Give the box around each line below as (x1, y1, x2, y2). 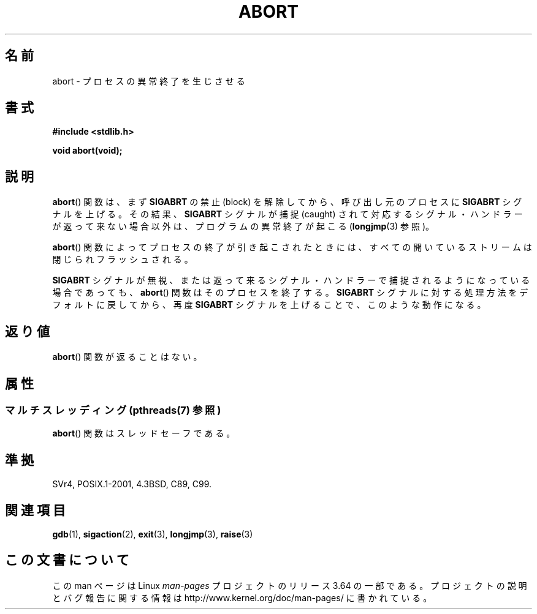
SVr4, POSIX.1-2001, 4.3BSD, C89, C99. (52, 479, 212, 490)
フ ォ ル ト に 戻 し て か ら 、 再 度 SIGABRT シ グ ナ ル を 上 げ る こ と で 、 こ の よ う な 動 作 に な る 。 (52, 299, 486, 310)
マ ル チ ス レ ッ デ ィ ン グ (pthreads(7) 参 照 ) (5, 403, 221, 416)
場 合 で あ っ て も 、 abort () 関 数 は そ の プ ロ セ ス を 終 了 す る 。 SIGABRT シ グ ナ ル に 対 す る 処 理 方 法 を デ (52, 287, 528, 298)
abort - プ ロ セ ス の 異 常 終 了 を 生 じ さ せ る (52, 75, 245, 86)
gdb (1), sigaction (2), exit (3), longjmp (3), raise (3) (52, 529, 253, 540)
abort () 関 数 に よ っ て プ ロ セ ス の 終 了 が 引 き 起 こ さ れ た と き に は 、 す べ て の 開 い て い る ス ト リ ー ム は (52, 242, 532, 253)
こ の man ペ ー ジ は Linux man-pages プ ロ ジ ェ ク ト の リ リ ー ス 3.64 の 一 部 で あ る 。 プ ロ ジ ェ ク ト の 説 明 (52, 580, 527, 591)
